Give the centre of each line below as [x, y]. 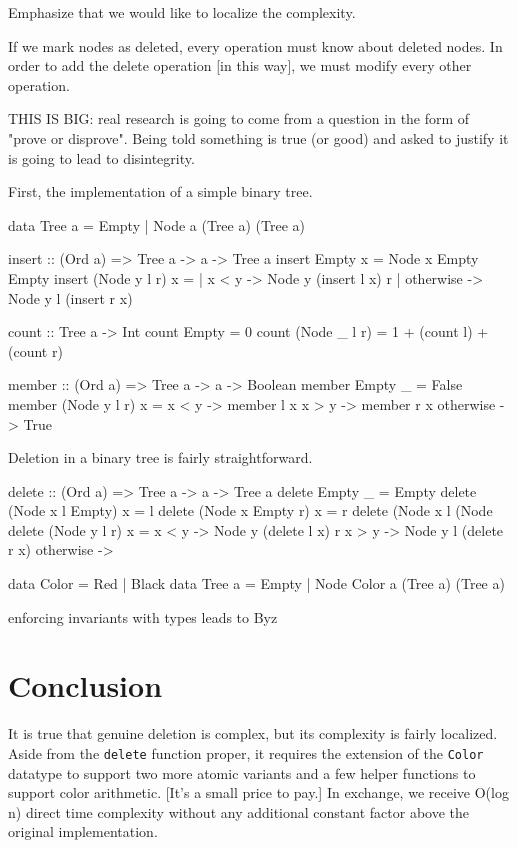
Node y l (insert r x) [70, 297]
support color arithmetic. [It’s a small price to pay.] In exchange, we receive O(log [258, 792]
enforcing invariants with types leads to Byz [143, 616]
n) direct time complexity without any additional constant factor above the [239, 811]
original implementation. [83, 831]
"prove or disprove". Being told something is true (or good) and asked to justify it [258, 137]
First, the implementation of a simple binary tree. [160, 191]
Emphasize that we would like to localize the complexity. [182, 12]
